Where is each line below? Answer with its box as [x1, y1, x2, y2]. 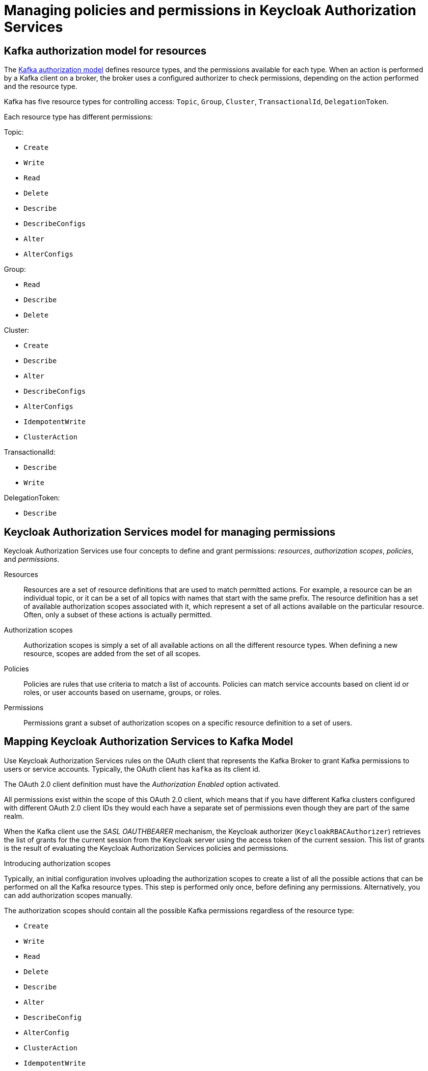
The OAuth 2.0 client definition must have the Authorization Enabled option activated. [4, 780, 280, 788]
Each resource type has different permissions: [4, 113, 153, 121]
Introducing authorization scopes [4, 859, 111, 868]
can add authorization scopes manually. [4, 891, 133, 899]
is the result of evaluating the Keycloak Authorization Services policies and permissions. [4, 843, 289, 852]
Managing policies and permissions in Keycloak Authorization [4, 2, 416, 19]
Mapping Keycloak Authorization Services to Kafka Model [4, 735, 293, 748]
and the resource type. [4, 82, 78, 91]
